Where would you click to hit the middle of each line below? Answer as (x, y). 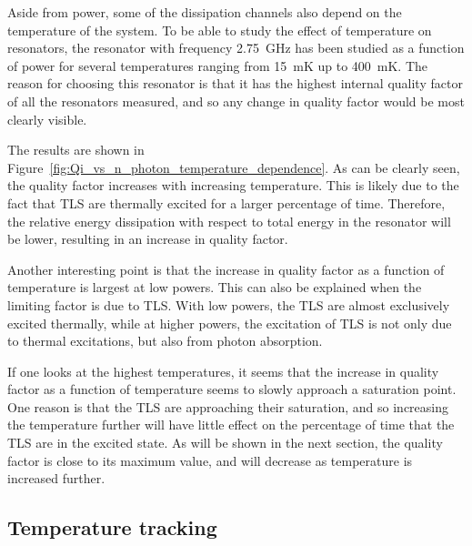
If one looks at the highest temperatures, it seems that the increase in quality (223, 371)
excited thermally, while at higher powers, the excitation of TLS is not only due (230, 323)
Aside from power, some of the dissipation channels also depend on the (205, 12)
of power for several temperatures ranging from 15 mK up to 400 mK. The (218, 65)
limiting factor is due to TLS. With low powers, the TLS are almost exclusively (229, 304)
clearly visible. (47, 119)
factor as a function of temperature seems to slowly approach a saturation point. (232, 389)
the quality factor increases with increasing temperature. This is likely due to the (233, 185)
